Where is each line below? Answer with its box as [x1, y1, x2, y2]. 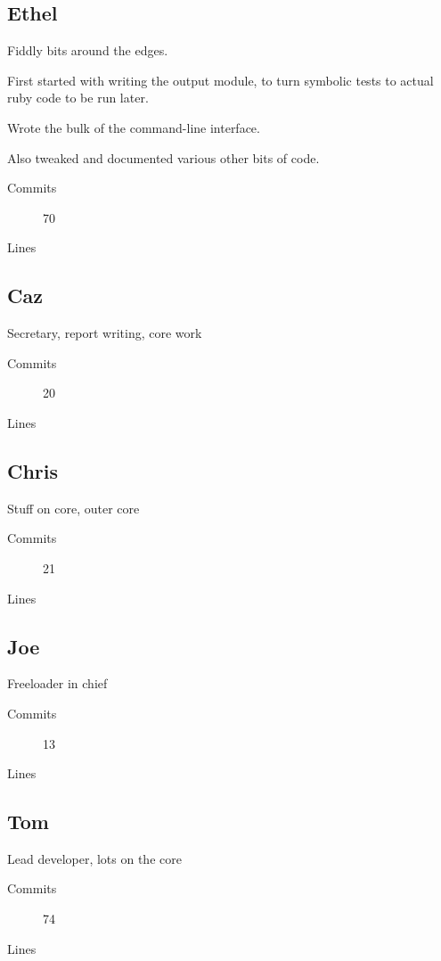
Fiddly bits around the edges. [7, 41, 168, 60]
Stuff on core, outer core [7, 498, 140, 517]
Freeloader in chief [7, 674, 108, 693]
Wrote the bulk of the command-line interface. [7, 118, 260, 136]
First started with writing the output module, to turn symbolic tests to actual [7, 70, 434, 89]
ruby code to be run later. [7, 88, 149, 107]
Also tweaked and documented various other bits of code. [7, 148, 320, 167]
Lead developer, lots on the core [7, 849, 182, 867]
